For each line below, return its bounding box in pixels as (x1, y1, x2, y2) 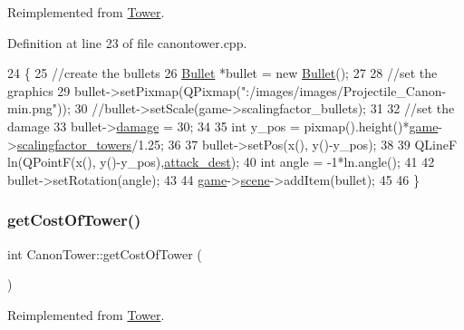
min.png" (7, 99, 58, 118)
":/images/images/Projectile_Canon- (241, 81, 447, 100)
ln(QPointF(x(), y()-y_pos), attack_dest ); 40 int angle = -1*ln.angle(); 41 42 (7, 152, 435, 171)
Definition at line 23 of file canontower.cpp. (7, 33, 247, 52)
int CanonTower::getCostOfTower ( (7, 244, 202, 263)
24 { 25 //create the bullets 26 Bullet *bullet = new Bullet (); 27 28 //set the (7, 63, 438, 82)
